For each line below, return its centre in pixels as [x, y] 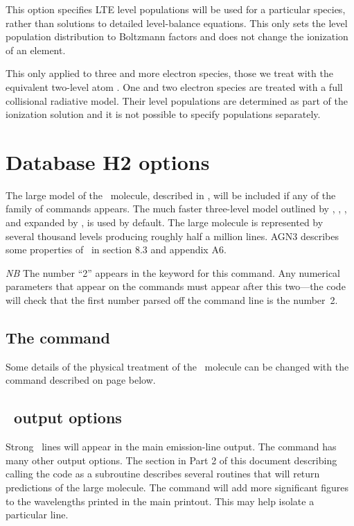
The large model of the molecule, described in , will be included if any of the [171, 195]
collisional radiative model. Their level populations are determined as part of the [177, 100]
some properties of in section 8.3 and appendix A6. [116, 249]
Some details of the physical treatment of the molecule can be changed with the [177, 366]
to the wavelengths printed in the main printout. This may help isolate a [160, 501]
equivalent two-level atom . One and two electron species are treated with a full [174, 86]
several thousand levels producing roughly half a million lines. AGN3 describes [172, 236]
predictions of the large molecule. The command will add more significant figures [177, 487]
